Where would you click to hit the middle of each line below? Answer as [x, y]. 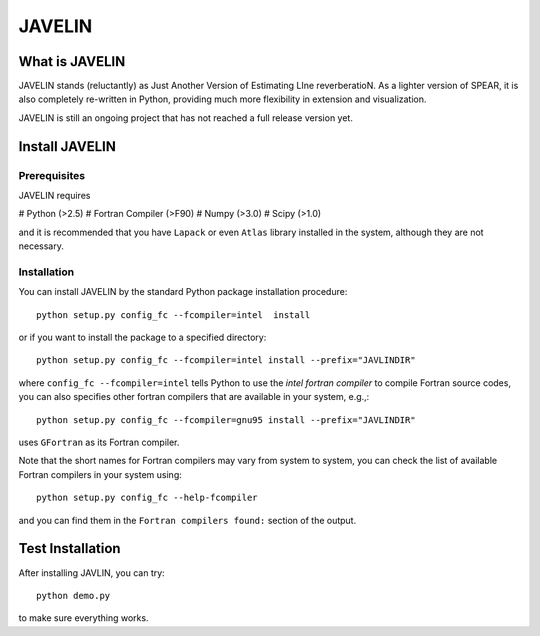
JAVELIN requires [54, 195]
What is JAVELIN [72, 61]
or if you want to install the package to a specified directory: [142, 337]
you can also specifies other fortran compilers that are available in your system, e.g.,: [194, 397]
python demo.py [73, 595]
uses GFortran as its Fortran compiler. [99, 442]
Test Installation [69, 548]
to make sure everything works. [83, 618]
